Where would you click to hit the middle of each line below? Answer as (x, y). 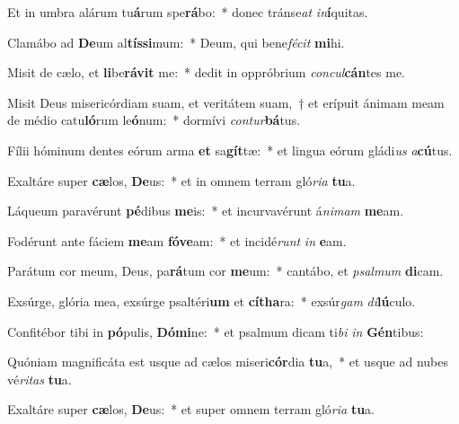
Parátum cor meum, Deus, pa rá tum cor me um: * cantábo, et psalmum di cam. (225, 271)
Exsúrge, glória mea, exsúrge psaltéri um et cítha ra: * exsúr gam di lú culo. (212, 300)
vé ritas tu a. (40, 379)
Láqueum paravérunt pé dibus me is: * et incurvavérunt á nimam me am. (206, 211)
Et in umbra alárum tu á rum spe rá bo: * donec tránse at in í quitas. (188, 12)
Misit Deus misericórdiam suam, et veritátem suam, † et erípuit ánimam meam (226, 102)
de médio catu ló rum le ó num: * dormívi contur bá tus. (154, 120)
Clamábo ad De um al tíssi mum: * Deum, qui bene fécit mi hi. (176, 42)
